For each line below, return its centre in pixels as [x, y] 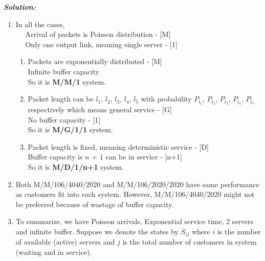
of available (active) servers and [65, 242]
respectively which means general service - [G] [100, 109]
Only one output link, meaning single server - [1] [101, 44]
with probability [166, 99]
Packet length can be [61, 99]
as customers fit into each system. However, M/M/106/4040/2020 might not [135, 194]
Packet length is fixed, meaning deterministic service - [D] [118, 146]
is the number [239, 231]
